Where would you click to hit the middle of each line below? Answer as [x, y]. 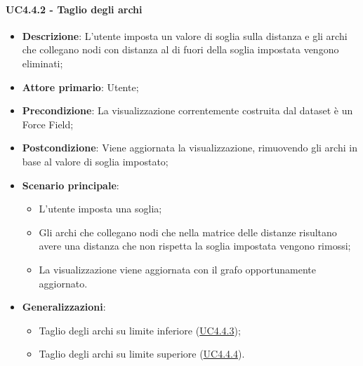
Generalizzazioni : [64, 307]
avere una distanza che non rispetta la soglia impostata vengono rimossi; [195, 246]
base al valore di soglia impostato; [95, 161]
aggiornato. [63, 283]
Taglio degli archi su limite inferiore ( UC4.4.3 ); [140, 330]
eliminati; [42, 63]
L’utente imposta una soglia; [100, 209]
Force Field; [48, 124]
